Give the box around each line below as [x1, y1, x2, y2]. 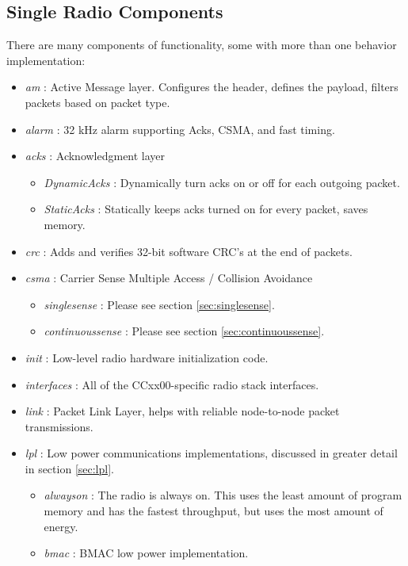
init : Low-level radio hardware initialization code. [25, 349, 269, 365]
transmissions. [25, 418, 93, 434]
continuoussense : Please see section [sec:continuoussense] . [44, 323, 325, 339]
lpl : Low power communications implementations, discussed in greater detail [25, 445, 398, 461]
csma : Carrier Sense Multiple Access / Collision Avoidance [25, 270, 313, 286]
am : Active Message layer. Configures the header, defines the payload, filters [25, 78, 398, 95]
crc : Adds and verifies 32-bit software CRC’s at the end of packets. [25, 243, 353, 259]
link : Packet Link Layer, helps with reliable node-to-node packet [25, 403, 340, 419]
